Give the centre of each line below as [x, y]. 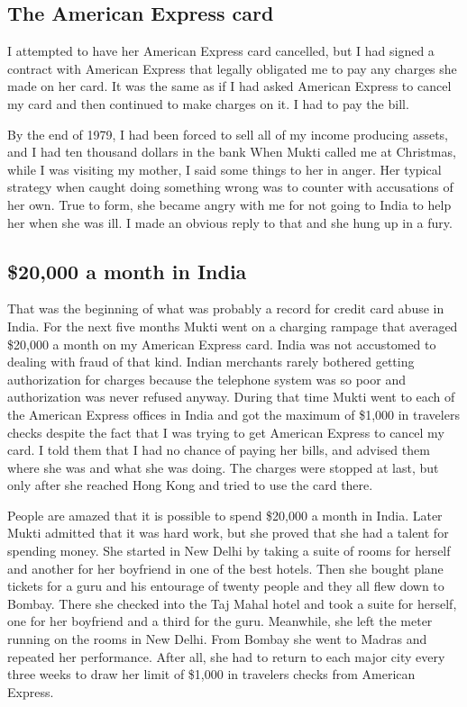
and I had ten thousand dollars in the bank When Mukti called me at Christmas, [232, 152]
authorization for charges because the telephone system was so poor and [206, 379]
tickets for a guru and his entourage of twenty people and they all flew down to [226, 586]
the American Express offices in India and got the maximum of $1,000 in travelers [233, 414]
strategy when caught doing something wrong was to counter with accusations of [230, 187]
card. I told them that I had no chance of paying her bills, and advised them [219, 450]
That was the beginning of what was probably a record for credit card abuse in [226, 308]
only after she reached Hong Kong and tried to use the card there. [190, 485]
